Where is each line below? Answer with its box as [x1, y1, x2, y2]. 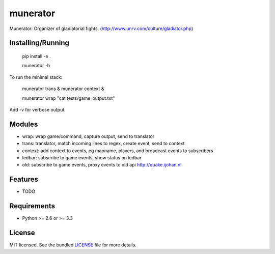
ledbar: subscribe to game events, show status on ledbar [22, 154, 142, 160]
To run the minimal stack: [9, 74, 63, 80]
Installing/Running [9, 39, 70, 47]
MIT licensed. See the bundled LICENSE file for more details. [9, 242, 137, 248]
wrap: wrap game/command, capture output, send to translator [22, 133, 155, 139]
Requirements [9, 202, 56, 211]
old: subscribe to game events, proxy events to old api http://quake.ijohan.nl [22, 162, 182, 168]
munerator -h [22, 63, 50, 69]
